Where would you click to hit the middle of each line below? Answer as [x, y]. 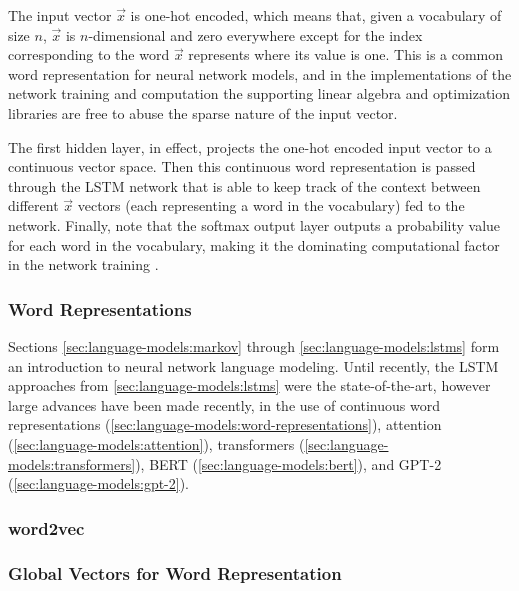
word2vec [46, 527]
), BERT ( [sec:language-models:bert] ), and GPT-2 [288, 463]
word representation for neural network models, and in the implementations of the [260, 73]
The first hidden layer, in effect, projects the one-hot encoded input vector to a [250, 146]
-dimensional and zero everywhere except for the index [255, 34]
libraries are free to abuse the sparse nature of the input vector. [203, 112]
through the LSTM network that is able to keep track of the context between [244, 185]
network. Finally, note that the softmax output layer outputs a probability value [254, 224]
